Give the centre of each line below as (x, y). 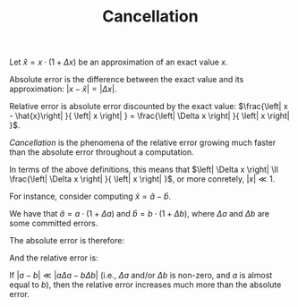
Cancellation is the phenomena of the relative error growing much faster (143, 143)
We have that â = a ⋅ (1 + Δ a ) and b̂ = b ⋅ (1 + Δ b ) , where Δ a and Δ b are (140, 214)
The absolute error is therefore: (67, 241)
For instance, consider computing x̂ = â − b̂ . (90, 196)
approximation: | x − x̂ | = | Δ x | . (63, 89)
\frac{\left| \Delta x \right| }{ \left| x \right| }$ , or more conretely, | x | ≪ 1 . (142, 179)
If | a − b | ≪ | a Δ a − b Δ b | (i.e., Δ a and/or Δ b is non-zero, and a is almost (141, 276)
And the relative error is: (54, 258)
